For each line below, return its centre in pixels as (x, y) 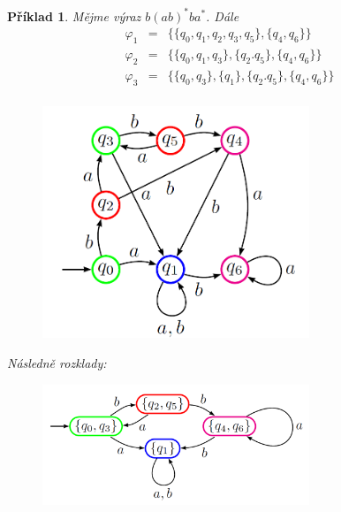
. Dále (223, 15)
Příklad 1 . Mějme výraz (74, 15)
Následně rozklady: (57, 362)
